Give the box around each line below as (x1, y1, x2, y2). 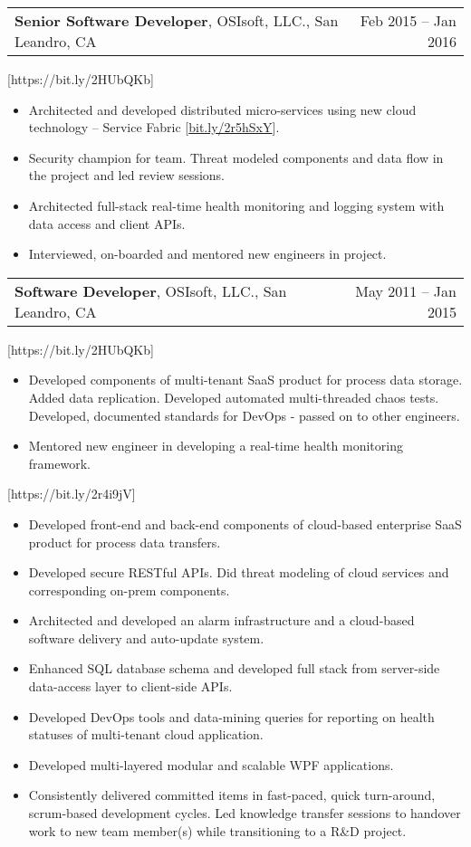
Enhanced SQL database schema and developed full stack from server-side (28, 659, 440, 678)
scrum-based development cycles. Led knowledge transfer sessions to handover (28, 804, 461, 823)
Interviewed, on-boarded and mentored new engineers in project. (28, 244, 387, 263)
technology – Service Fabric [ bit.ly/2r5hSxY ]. (28, 118, 280, 137)
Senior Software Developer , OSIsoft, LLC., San (14, 10, 339, 31)
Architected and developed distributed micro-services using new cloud (28, 100, 417, 119)
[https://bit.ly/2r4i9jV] (7, 484, 136, 503)
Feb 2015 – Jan (360, 10, 457, 31)
